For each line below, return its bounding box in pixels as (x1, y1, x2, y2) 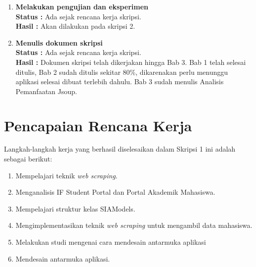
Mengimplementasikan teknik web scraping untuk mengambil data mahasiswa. (15, 220, 253, 230)
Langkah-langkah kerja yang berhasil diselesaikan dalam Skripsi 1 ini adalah (4, 144, 236, 154)
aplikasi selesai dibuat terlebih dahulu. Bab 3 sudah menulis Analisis (15, 76, 224, 87)
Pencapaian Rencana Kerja (4, 115, 192, 135)
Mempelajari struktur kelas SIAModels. (15, 203, 135, 214)
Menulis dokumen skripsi (15, 37, 103, 48)
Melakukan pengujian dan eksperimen (15, 1, 148, 11)
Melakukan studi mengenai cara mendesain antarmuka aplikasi (15, 237, 206, 247)
